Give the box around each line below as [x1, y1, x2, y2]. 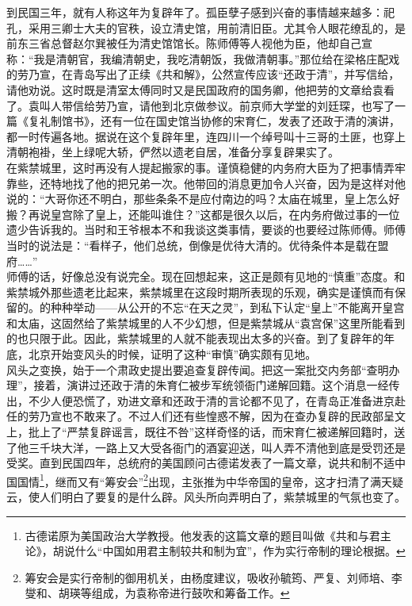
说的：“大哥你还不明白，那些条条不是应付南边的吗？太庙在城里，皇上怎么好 [6, 190, 400, 207]
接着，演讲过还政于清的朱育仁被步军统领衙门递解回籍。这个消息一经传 [33, 377, 400, 393]
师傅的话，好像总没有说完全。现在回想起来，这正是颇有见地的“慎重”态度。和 [6, 268, 406, 285]
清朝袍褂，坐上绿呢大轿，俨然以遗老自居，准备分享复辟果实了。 [6, 144, 339, 160]
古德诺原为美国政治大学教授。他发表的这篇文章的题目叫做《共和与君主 [25, 527, 391, 543]
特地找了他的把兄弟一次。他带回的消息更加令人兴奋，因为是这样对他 [50, 175, 406, 191]
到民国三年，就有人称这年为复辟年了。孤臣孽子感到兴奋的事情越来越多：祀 [6, 4, 395, 20]
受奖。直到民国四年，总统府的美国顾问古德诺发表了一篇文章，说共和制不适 [6, 454, 395, 471]
